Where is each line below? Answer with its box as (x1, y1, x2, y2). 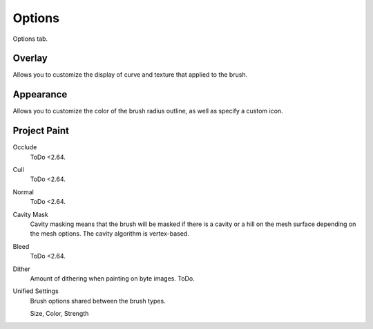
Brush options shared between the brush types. (30, 297, 166, 305)
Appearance (12, 88, 68, 100)
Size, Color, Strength (30, 310, 89, 318)
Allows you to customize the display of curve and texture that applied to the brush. (12, 70, 248, 79)
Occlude (12, 143, 37, 151)
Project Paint (12, 125, 69, 137)
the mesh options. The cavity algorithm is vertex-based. (30, 229, 189, 238)
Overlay (12, 53, 48, 64)
